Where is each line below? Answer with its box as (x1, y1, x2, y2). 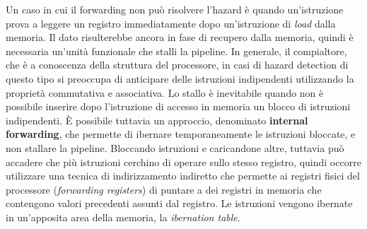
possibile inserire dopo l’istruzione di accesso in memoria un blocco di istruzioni (6, 99, 351, 114)
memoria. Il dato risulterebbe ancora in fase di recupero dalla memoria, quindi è (6, 30, 354, 45)
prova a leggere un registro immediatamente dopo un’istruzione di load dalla (6, 16, 336, 30)
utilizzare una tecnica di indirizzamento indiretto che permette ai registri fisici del (6, 168, 360, 183)
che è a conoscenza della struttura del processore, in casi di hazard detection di (6, 57, 349, 72)
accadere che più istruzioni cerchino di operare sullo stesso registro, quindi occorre (6, 154, 361, 169)
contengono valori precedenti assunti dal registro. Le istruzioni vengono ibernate (6, 196, 353, 211)
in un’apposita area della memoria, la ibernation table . (6, 209, 240, 224)
